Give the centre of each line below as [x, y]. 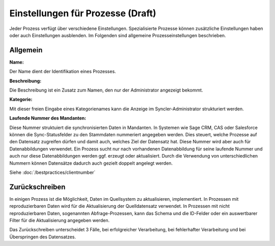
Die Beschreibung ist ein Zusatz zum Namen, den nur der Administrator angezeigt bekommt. [106, 90]
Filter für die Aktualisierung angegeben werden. [59, 220]
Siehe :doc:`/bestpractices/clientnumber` [52, 172]
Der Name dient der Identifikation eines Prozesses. [63, 72]
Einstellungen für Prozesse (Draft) [83, 13]
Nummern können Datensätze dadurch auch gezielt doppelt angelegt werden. [91, 163]
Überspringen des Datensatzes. [43, 237]
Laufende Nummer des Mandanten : [48, 118]
